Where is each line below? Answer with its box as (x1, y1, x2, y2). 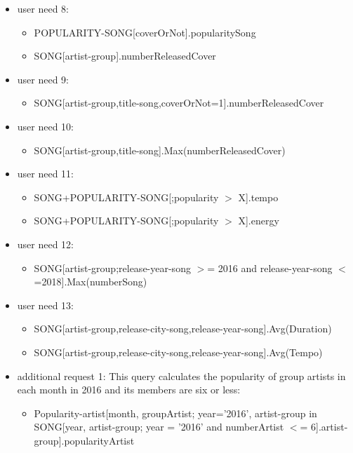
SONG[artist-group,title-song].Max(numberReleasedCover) (34, 142, 286, 157)
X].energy (238, 213, 279, 228)
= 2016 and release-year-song (207, 260, 333, 275)
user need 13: (17, 297, 74, 312)
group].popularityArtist (34, 433, 135, 447)
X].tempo (238, 189, 279, 204)
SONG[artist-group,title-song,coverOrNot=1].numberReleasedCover (34, 95, 324, 110)
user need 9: (17, 72, 69, 86)
